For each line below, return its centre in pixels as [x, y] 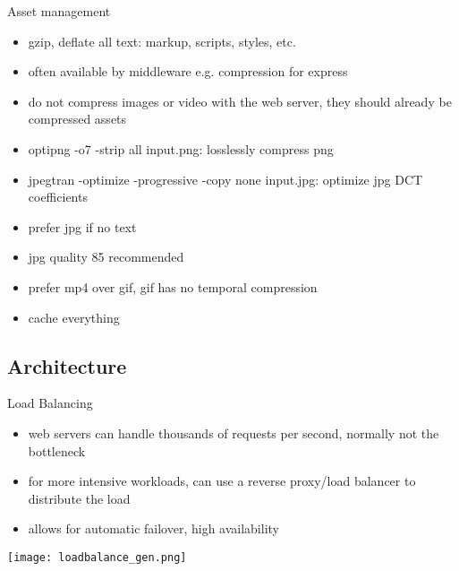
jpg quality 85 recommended [106, 257]
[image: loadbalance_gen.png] [97, 557]
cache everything [74, 317]
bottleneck [57, 450]
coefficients [58, 197]
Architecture [67, 365]
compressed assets [77, 119]
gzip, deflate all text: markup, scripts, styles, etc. [162, 41]
